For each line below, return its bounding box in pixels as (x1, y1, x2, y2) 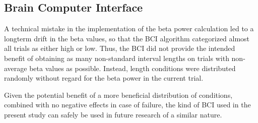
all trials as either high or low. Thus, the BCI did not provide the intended (4, 43, 235, 53)
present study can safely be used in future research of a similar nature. (4, 109, 222, 119)
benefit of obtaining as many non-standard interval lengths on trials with (4, 52, 229, 63)
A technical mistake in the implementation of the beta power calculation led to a (4, 23, 254, 34)
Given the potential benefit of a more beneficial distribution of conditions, (4, 89, 233, 100)
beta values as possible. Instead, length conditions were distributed (29, 63, 236, 73)
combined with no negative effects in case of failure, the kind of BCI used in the (4, 99, 251, 110)
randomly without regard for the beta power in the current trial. (4, 73, 204, 83)
